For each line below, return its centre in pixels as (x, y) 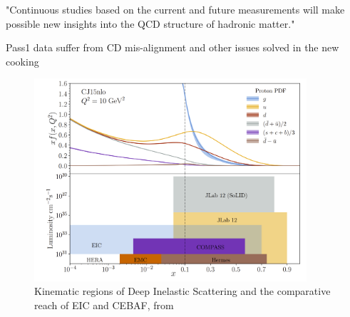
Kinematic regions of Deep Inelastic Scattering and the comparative (182, 291)
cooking (22, 61)
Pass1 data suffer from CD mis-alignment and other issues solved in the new (173, 47)
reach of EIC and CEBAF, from (104, 305)
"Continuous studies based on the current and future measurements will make (175, 9)
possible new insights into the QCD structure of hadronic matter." (150, 23)
